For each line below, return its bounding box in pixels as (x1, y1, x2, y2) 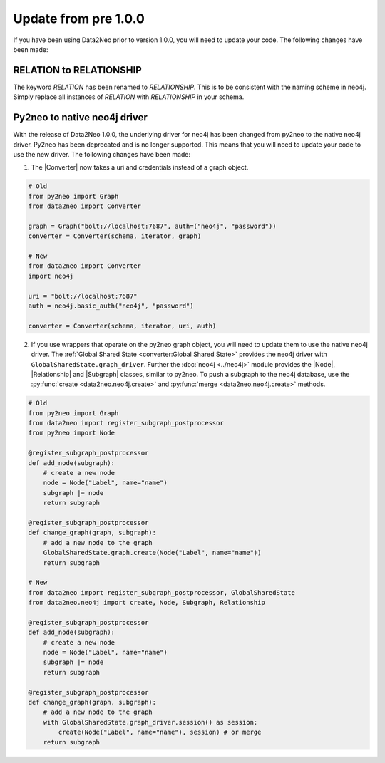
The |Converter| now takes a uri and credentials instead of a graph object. (31, 163, 249, 172)
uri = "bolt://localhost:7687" (28, 292, 138, 300)
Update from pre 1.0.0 (13, 11, 145, 26)
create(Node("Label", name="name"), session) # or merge (58, 728, 262, 737)
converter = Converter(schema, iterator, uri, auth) (28, 321, 217, 330)
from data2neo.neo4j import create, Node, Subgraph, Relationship (28, 598, 265, 607)
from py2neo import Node (28, 429, 115, 437)
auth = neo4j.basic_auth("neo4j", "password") (28, 301, 194, 310)
